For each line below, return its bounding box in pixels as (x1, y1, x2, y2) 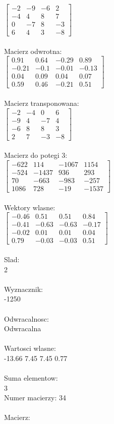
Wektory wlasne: (4, 202, 55, 212)
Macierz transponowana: (4, 98, 79, 108)
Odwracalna (4, 323, 41, 334)
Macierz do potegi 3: (4, 150, 68, 160)
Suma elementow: (4, 373, 58, 383)
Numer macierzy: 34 (4, 392, 66, 403)
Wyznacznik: (4, 283, 43, 294)
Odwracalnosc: (4, 313, 49, 324)
